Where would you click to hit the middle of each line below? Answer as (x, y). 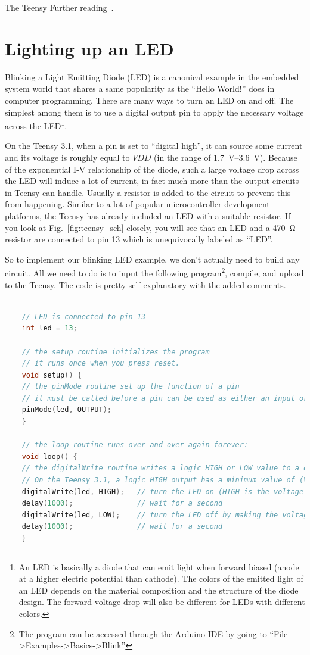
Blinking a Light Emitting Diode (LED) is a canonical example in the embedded (152, 77)
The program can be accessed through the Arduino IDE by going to (143, 633)
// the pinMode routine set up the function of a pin (131, 387)
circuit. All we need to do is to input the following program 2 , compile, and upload (154, 272)
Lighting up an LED (89, 48)
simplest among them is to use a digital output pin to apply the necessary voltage (154, 112)
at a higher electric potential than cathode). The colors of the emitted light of (161, 578)
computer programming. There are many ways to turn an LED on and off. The (149, 100)
